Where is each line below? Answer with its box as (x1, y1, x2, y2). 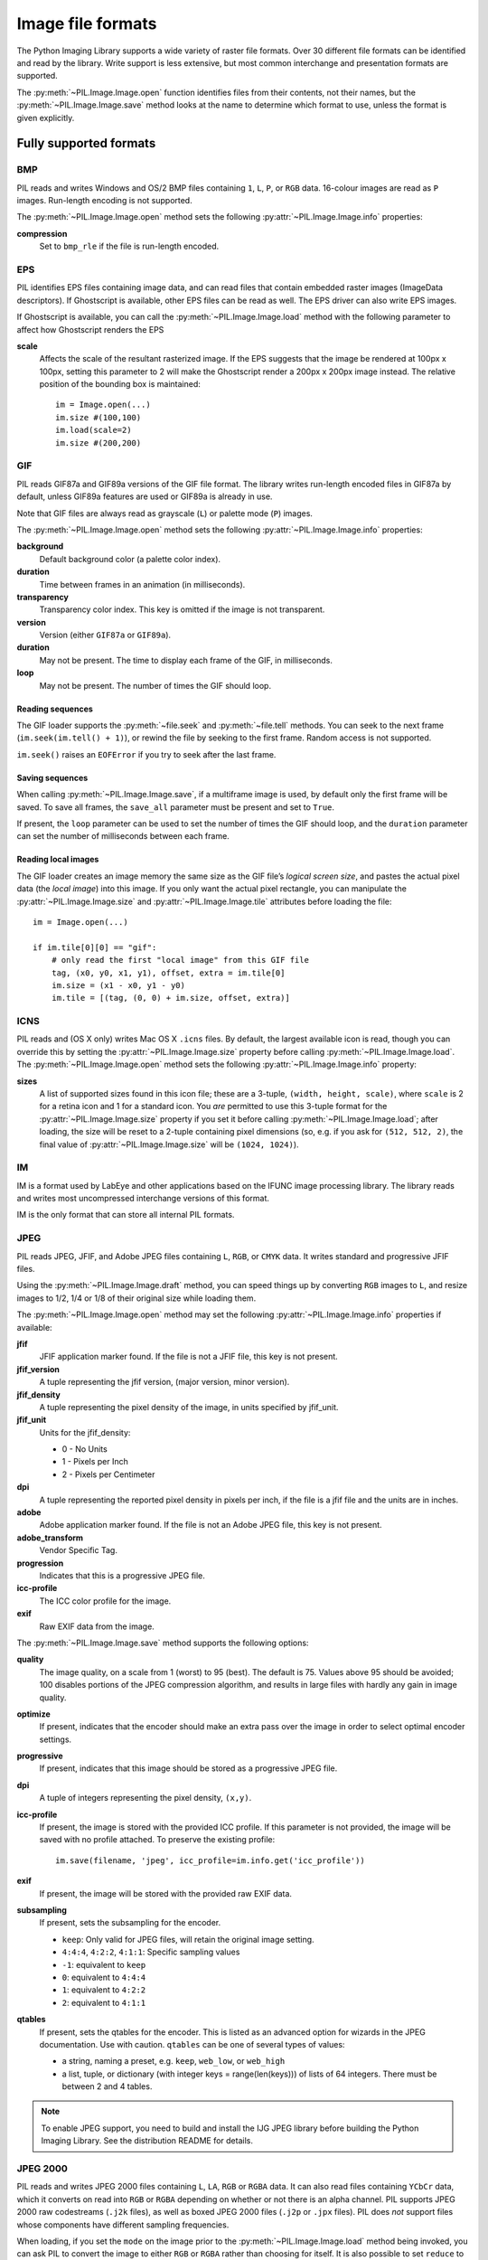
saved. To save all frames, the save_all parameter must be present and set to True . (16, 801, 334, 813)
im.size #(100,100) (55, 412, 142, 422)
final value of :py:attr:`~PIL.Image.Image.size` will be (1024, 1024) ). (39, 1139, 299, 1150)
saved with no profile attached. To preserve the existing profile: (39, 1834, 276, 1845)
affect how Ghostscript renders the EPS (16, 324, 164, 334)
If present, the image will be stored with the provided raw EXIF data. (39, 1888, 293, 1898)
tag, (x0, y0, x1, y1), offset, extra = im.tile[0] (51, 967, 286, 978)
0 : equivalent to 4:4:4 (61, 1972, 146, 1982)
